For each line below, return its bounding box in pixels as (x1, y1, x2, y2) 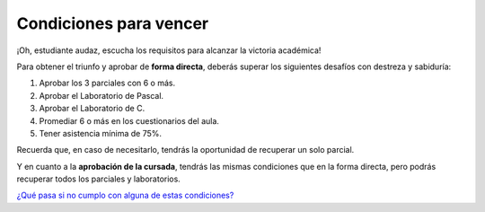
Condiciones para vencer (16, 13, 209, 33)
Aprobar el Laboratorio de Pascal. (39, 90, 164, 101)
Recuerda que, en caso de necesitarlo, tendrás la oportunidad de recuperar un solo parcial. (16, 145, 355, 155)
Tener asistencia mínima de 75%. (39, 128, 162, 138)
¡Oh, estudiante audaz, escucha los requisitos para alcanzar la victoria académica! (16, 45, 322, 56)
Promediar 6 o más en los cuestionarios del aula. (39, 115, 220, 126)
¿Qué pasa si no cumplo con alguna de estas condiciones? (16, 190, 234, 201)
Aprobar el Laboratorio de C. (39, 103, 145, 114)
